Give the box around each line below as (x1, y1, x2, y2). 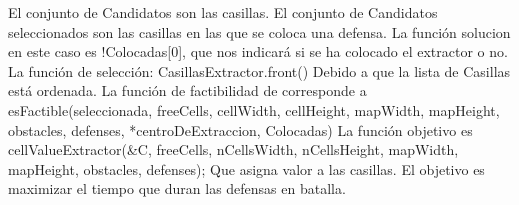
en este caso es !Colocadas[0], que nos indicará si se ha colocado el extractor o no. (8, 41, 508, 62)
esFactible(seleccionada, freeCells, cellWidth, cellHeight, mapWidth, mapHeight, (8, 99, 500, 120)
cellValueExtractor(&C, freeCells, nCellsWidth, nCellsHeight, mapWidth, (8, 139, 459, 160)
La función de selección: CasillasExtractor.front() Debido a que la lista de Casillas (8, 60, 511, 81)
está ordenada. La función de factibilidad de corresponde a (8, 80, 367, 101)
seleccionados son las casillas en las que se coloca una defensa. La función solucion (8, 21, 511, 42)
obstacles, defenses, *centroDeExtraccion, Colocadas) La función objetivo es (8, 119, 473, 140)
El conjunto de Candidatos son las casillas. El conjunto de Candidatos (8, 2, 438, 22)
